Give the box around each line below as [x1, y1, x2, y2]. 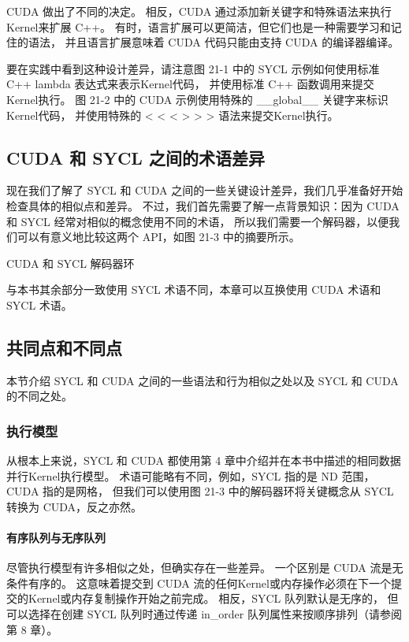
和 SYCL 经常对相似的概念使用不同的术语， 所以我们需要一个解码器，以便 [6, 213, 389, 229]
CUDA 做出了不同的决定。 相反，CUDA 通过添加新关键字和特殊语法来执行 [6, 3, 392, 19]
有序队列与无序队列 [6, 529, 106, 546]
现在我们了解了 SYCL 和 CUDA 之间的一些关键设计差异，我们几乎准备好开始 [6, 182, 403, 199]
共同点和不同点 [6, 335, 122, 359]
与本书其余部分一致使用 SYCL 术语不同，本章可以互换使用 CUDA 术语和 [6, 281, 381, 298]
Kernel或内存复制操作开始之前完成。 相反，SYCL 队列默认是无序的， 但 [28, 590, 399, 607]
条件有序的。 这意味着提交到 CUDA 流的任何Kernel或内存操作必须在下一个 [6, 574, 391, 591]
